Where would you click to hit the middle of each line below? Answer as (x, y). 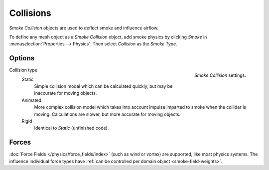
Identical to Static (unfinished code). (71, 128)
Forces (20, 142)
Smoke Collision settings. (220, 75)
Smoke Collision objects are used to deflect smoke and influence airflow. (84, 28)
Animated (32, 100)
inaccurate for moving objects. (66, 93)
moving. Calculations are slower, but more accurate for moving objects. (107, 114)
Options (22, 58)
